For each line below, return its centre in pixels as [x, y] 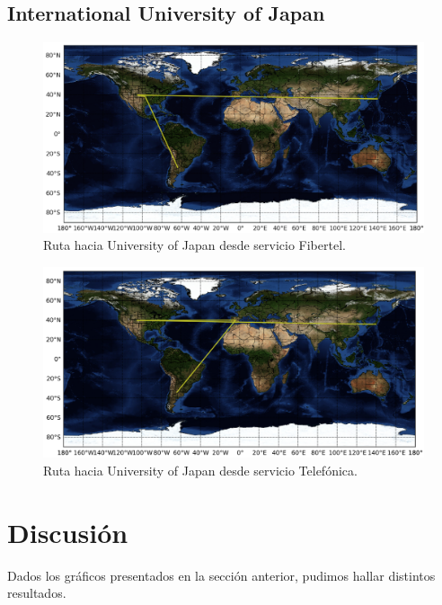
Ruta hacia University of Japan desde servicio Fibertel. [194, 245]
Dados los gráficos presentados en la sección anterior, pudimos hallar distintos [221, 575]
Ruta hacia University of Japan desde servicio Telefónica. [200, 470]
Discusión [68, 532]
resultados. [37, 593]
